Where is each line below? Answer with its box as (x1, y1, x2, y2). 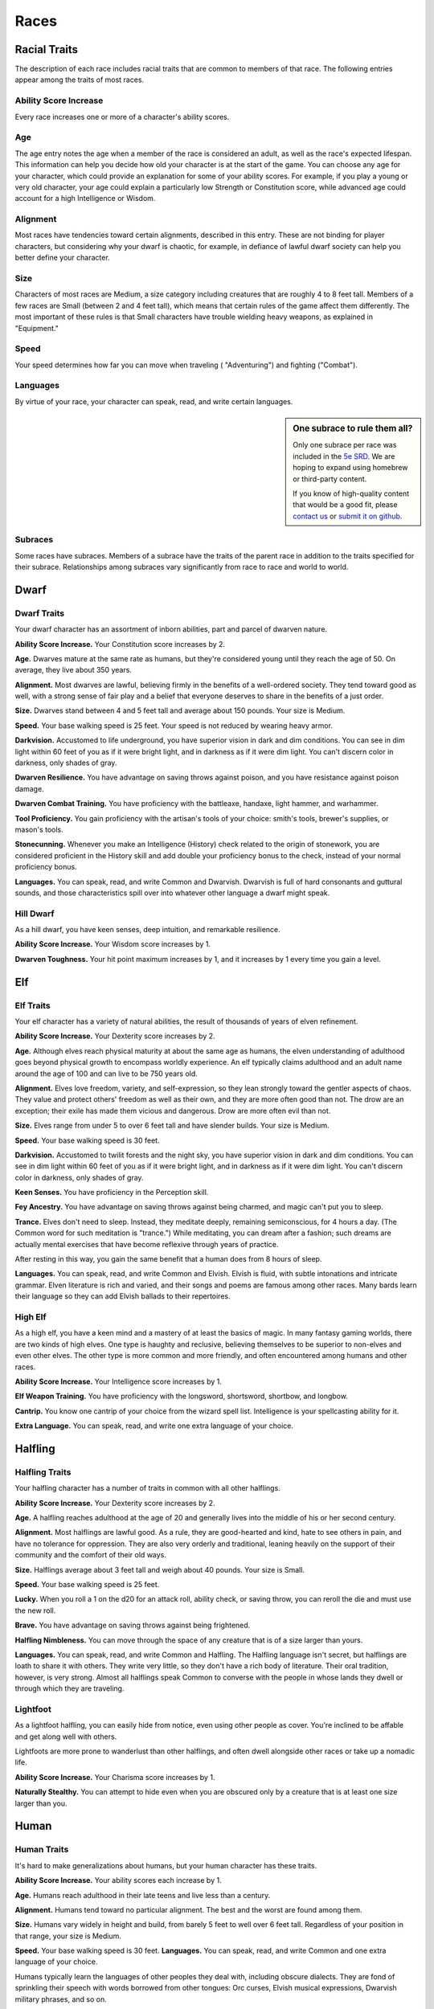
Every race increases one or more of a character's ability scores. (14, 112, 230, 121)
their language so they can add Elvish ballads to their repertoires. (14, 1291, 231, 1301)
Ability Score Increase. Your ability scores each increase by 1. (14, 1876, 222, 1885)
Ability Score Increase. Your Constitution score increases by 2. (14, 639, 225, 649)
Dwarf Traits (14, 608, 64, 619)
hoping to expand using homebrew (293, 463, 408, 473)
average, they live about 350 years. (14, 665, 133, 675)
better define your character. (14, 253, 110, 263)
